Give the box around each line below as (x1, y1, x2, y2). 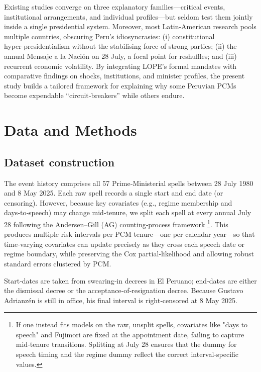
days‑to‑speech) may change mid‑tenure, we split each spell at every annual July (4, 207, 251, 218)
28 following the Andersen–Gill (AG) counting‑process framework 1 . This (4, 217, 228, 229)
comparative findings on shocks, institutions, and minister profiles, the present (4, 70, 245, 81)
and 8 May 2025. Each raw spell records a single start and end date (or (4, 188, 223, 198)
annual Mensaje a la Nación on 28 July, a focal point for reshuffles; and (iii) (4, 50, 237, 61)
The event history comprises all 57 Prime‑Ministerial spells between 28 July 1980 (4, 177, 253, 188)
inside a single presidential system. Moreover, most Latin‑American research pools (4, 21, 256, 32)
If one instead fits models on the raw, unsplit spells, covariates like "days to (16, 319, 248, 330)
